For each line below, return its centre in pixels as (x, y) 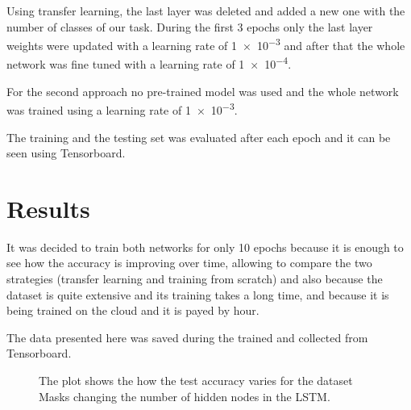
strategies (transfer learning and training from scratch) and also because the (195, 279)
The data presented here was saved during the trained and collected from (187, 337)
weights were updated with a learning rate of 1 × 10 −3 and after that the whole (206, 44)
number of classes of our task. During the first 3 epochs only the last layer (190, 26)
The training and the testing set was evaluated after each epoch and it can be (199, 137)
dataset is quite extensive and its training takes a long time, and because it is (198, 294)
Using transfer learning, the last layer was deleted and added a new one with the (206, 10)
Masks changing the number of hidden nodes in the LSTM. (185, 396)
